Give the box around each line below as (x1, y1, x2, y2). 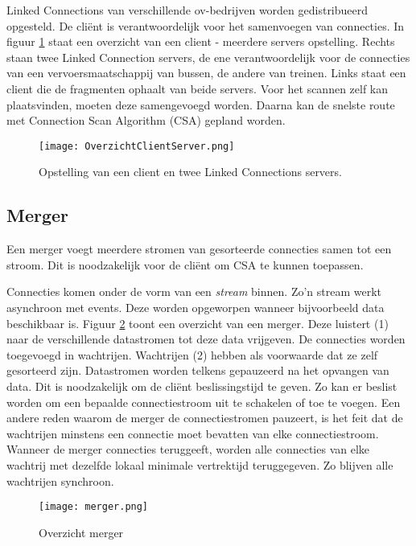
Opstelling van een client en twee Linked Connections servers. (39, 163, 342, 180)
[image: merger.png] (39, 501, 149, 513)
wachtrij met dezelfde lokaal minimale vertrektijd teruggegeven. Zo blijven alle (6, 456, 393, 473)
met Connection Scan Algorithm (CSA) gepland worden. (6, 112, 286, 129)
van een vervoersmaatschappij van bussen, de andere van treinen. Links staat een (6, 64, 406, 81)
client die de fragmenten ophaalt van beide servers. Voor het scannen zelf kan (6, 80, 389, 96)
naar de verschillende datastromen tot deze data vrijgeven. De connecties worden (6, 330, 406, 347)
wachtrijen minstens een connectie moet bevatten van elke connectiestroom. (6, 425, 379, 441)
